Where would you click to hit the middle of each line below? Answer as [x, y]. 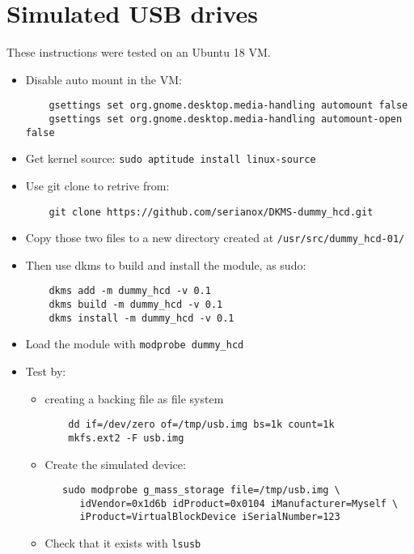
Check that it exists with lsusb [123, 543]
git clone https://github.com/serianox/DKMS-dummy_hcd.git [211, 212]
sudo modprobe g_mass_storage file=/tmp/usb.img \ [201, 490]
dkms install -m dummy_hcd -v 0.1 [142, 318]
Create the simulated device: [115, 464]
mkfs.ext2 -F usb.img [126, 438]
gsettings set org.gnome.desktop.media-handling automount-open [226, 119]
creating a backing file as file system [134, 398]
